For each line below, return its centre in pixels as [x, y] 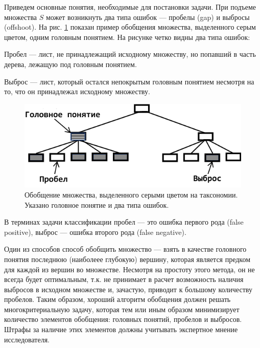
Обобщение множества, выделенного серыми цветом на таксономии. [131, 194]
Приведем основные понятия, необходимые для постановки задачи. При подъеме [130, 7]
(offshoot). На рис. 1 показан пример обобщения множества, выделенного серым [130, 27]
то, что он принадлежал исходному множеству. [77, 91]
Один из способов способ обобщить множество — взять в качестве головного [125, 249]
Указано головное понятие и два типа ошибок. [97, 204]
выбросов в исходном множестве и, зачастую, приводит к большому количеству [128, 289]
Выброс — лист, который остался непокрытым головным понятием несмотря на [129, 81]
